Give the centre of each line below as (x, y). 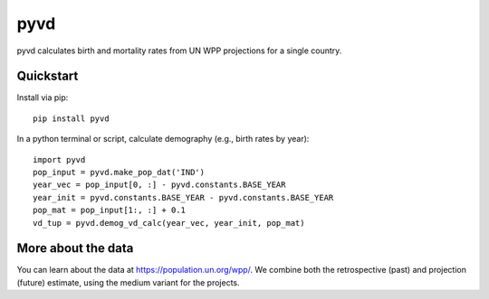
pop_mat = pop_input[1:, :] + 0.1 (109, 210)
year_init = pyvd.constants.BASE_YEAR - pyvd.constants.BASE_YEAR (183, 197)
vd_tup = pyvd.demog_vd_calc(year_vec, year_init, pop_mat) (169, 223)
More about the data (75, 248)
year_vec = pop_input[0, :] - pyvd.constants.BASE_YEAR (159, 185)
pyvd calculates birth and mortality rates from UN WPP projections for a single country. (179, 51)
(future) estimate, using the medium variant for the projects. (128, 282)
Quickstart (48, 76)
